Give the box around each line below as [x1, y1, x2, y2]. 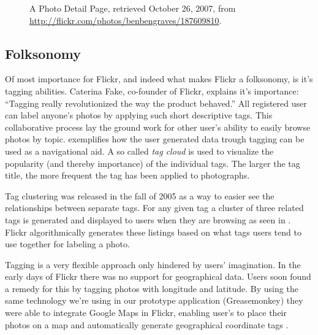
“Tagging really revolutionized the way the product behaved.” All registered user [5, 96, 307, 109]
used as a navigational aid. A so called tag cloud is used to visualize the [5, 144, 274, 157]
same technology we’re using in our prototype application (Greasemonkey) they [5, 294, 303, 307]
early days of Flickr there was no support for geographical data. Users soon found [5, 270, 311, 283]
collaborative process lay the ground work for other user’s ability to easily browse [5, 120, 311, 133]
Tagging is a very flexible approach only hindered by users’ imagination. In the [5, 258, 301, 271]
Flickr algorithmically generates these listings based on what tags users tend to [5, 225, 301, 238]
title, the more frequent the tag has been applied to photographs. [5, 169, 250, 182]
